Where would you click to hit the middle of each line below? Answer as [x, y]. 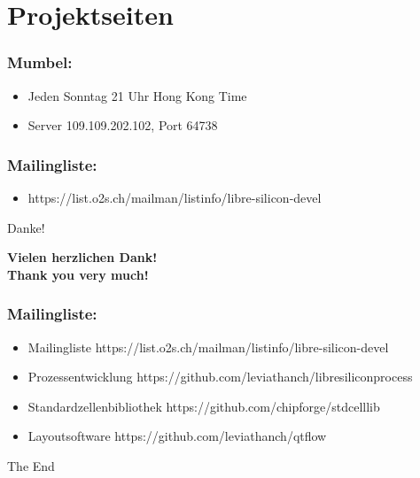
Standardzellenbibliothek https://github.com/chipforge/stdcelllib [204, 406]
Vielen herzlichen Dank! [82, 257]
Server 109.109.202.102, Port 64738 [123, 125]
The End [31, 465]
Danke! [26, 227]
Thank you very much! [78, 274]
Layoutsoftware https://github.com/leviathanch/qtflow [177, 436]
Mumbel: [40, 62]
